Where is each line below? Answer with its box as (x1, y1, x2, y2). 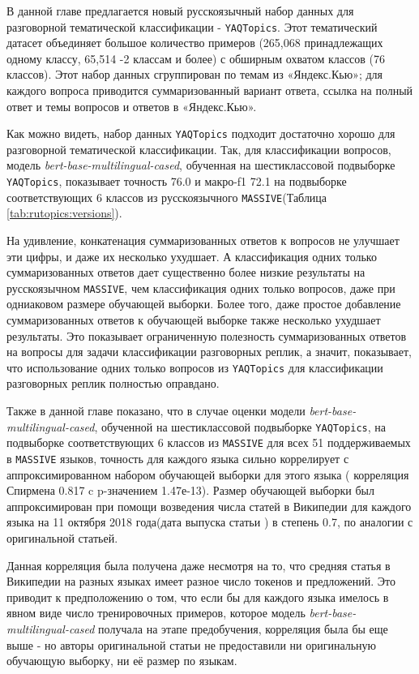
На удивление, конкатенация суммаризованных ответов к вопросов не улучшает (6, 231, 400, 248)
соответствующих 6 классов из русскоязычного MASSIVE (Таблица (6, 188, 327, 205)
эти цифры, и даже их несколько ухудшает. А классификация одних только (6, 247, 377, 264)
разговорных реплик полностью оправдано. (6, 375, 220, 392)
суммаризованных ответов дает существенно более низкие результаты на (6, 264, 366, 281)
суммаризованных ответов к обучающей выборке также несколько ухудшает (6, 311, 381, 328)
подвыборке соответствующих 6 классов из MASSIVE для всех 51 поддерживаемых (6, 434, 411, 451)
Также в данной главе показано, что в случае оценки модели (6, 402, 306, 419)
